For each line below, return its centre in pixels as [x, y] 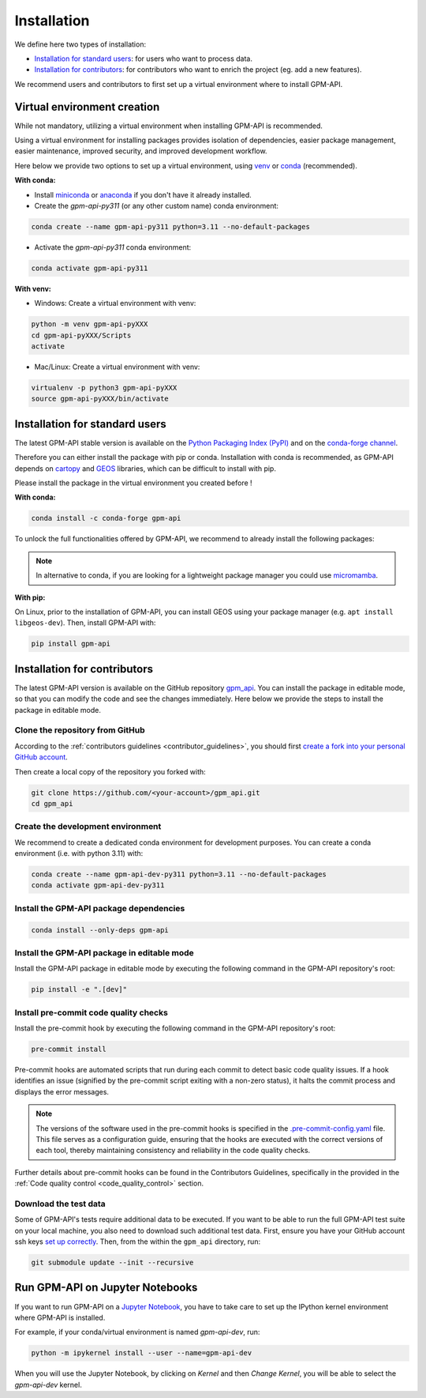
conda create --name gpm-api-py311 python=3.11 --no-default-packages [171, 226]
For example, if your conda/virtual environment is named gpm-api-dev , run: [137, 1332]
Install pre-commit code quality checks [92, 1012]
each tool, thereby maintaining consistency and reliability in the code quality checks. [173, 1151]
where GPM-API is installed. [60, 1317]
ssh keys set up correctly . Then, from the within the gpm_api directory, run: [137, 1242]
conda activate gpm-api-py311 [90, 268]
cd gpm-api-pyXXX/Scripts [81, 335]
